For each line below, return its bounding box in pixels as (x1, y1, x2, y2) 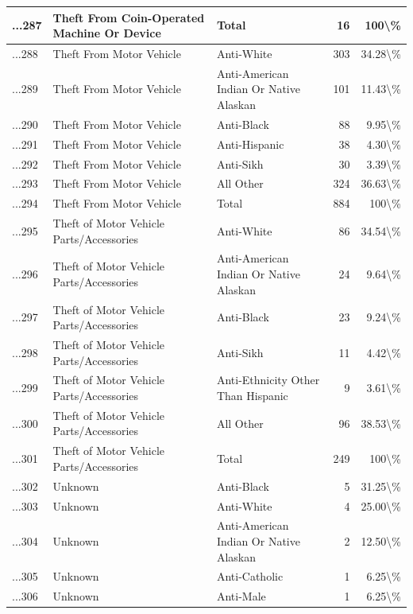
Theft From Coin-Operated (52, 9, 205, 25)
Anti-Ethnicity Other (216, 371, 320, 388)
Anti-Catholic (216, 568, 284, 585)
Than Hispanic (216, 387, 288, 403)
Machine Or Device (52, 25, 161, 41)
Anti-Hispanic (216, 135, 284, 152)
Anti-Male (216, 588, 266, 604)
